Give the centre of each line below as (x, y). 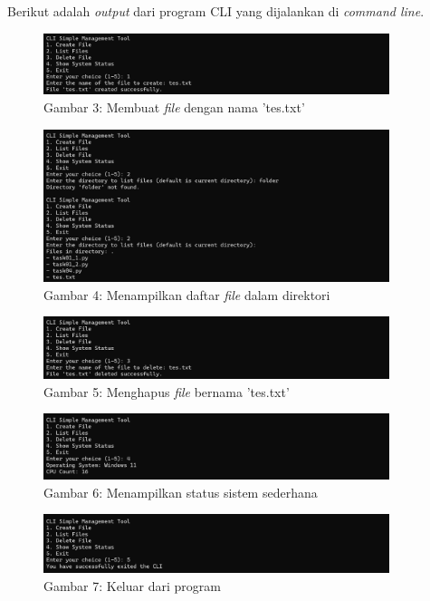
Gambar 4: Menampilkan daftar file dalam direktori (187, 294)
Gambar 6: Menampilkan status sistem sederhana (181, 492)
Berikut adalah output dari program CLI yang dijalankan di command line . (216, 11)
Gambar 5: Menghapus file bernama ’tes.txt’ (167, 391)
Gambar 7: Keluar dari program (132, 585)
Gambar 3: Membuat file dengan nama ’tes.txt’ (174, 107)
